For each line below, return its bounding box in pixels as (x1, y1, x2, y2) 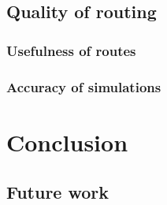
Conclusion (6, 125, 128, 158)
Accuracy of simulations (6, 76, 161, 96)
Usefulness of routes (6, 40, 136, 60)
